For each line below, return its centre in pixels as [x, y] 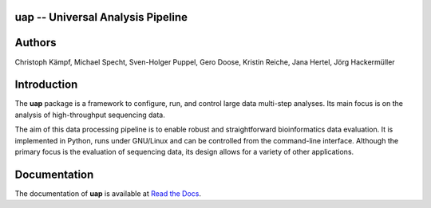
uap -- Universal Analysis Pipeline [101, 17]
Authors [36, 43]
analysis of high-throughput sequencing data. [90, 115]
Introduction [46, 85]
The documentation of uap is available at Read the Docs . [108, 193]
